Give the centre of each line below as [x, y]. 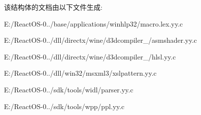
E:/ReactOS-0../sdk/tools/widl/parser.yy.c [69, 89]
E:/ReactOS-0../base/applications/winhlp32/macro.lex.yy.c [94, 23]
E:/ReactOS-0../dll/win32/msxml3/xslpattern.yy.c [80, 73]
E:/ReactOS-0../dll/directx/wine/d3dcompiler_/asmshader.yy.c [100, 40]
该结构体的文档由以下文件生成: [53, 7]
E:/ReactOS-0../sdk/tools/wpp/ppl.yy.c [64, 106]
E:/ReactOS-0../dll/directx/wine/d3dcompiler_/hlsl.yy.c [90, 56]
